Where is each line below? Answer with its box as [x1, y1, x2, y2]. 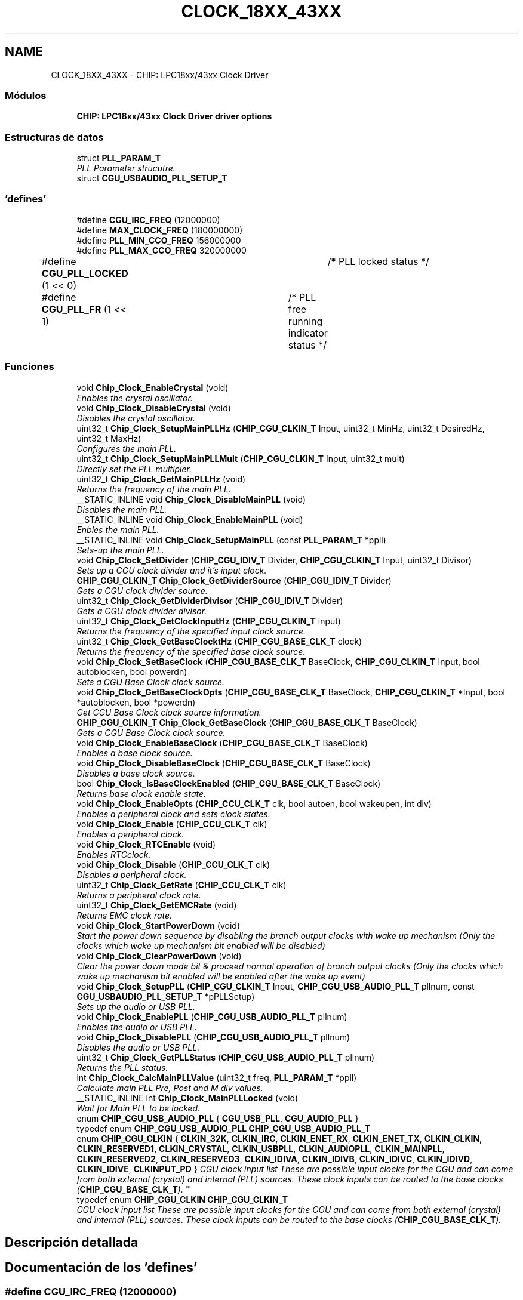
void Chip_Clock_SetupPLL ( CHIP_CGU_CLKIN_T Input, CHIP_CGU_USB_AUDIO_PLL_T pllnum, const [76, 981, 475, 991]
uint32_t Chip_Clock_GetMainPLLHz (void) [76, 473, 246, 484]
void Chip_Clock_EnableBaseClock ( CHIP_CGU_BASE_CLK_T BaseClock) [76, 737, 368, 748]
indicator [288, 326, 328, 339]
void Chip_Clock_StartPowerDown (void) [76, 920, 241, 931]
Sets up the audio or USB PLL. [76, 1001, 195, 1012]
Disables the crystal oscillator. [76, 412, 196, 423]
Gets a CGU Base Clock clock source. [76, 727, 226, 738]
